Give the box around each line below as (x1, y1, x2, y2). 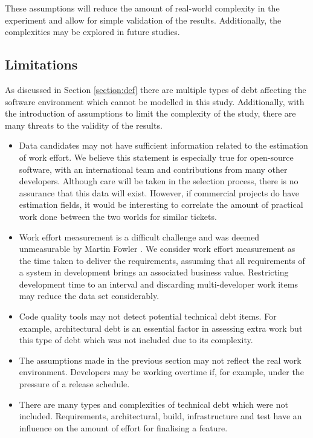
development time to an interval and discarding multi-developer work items (19, 277, 298, 290)
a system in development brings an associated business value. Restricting (19, 266, 289, 279)
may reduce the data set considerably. (19, 289, 160, 302)
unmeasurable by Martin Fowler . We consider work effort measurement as (19, 242, 295, 255)
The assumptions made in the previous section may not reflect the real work (19, 353, 302, 366)
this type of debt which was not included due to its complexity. (19, 333, 253, 346)
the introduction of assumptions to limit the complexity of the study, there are (5, 107, 296, 120)
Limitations (5, 55, 78, 74)
